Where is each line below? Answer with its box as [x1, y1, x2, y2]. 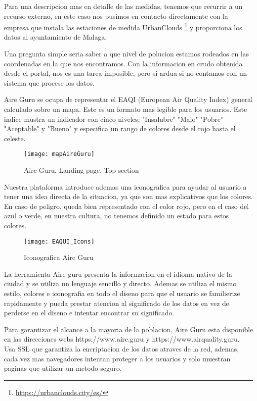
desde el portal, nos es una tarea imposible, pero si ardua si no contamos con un [4, 68, 247, 78]
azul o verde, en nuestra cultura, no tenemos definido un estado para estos [4, 210, 229, 221]
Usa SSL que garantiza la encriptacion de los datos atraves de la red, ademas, [4, 344, 239, 353]
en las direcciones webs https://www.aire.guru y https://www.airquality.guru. [4, 334, 240, 344]
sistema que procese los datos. [4, 77, 95, 88]
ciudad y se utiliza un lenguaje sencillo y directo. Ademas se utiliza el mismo [4, 278, 237, 289]
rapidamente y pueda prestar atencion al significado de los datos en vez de [4, 298, 229, 308]
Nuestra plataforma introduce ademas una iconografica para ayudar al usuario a [4, 181, 247, 192]
